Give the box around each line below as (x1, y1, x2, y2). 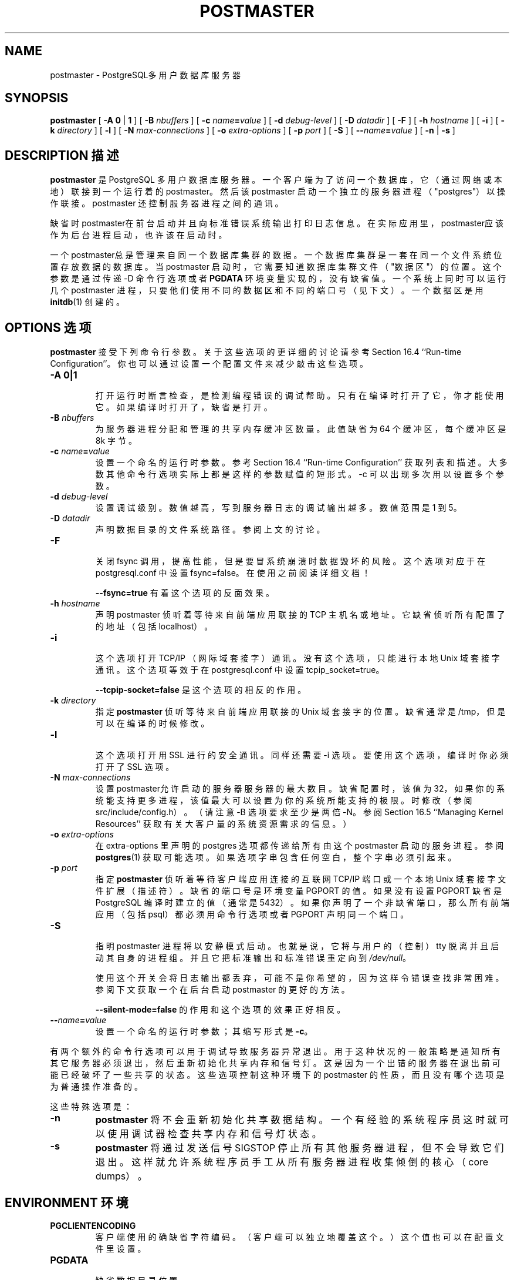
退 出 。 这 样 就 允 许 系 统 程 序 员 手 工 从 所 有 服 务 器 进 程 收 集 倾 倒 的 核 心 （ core (95, 1156, 489, 1168)
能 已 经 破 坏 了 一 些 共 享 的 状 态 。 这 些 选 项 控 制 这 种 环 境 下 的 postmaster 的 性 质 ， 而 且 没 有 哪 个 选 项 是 (50, 1070, 505, 1080)
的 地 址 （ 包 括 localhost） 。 (95, 621, 213, 632)
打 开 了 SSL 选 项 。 (95, 762, 174, 772)
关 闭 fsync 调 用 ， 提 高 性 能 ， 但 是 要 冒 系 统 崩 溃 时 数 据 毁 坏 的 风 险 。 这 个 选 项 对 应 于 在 (95, 556, 486, 567)
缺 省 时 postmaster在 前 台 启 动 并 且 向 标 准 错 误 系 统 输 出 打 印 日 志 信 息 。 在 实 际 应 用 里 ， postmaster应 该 (50, 218, 503, 229)
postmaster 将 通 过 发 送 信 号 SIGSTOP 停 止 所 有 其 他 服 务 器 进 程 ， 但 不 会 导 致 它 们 (95, 1142, 504, 1154)
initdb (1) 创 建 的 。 (50, 297, 125, 307)
